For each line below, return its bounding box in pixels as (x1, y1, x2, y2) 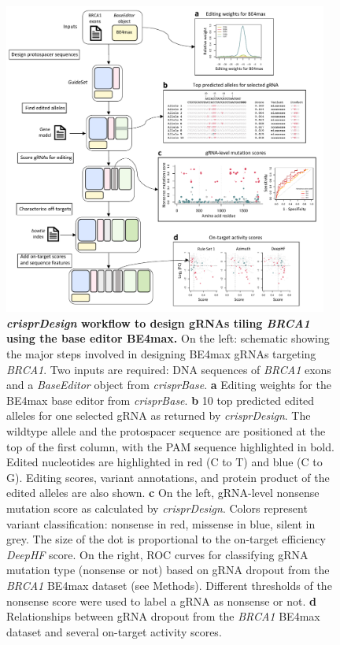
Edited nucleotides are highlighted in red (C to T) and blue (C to (6, 454, 323, 470)
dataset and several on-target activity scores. (6, 623, 222, 639)
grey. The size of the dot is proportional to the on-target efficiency (6, 531, 326, 547)
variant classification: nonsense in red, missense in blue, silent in (6, 515, 316, 532)
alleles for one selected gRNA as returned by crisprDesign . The (6, 407, 311, 424)
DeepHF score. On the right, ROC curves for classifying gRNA (6, 546, 309, 562)
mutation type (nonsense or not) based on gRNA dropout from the (6, 562, 330, 578)
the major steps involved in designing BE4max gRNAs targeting (6, 346, 316, 362)
